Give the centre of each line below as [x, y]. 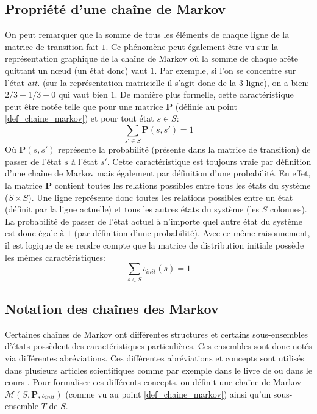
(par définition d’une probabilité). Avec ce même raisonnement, [192, 233]
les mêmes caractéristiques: [55, 257]
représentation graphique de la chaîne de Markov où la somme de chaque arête [151, 58]
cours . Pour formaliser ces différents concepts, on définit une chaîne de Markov [153, 382]
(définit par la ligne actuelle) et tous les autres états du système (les [132, 209]
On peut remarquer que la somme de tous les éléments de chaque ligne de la [147, 34]
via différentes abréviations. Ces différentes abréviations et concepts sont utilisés [155, 358]
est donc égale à [35, 233]
